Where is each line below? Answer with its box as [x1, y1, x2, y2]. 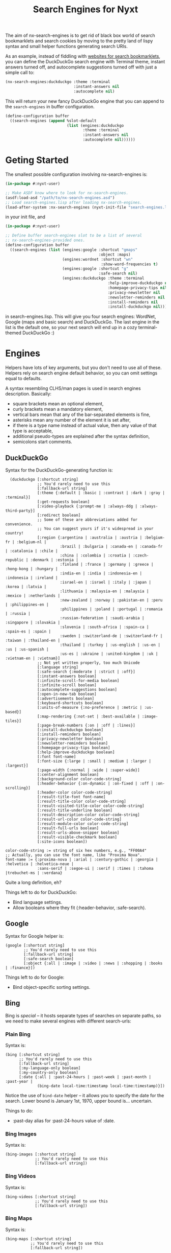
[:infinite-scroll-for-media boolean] [37, 678, 120, 683]
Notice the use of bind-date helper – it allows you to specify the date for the [5, 1092, 164, 1098]
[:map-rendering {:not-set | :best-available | [37, 714, 140, 719]
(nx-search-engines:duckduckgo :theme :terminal [5, 79, 110, 85]
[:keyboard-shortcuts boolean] [37, 701, 103, 706]
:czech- [132, 553, 149, 558]
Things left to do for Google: [5, 974, 65, 980]
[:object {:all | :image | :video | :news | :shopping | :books [23, 961, 163, 966]
